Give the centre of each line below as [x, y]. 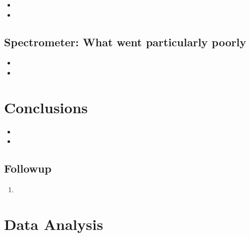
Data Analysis [54, 224]
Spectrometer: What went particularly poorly [125, 42]
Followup [28, 168]
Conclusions [46, 107]
